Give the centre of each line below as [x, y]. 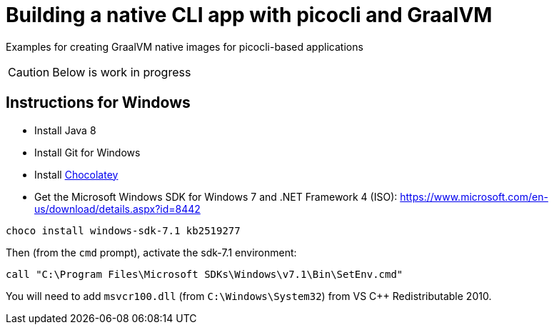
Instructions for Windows [98, 103]
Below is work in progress [122, 72]
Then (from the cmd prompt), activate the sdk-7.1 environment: [151, 252]
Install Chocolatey [76, 174]
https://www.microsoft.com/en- [474, 196]
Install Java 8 [65, 130]
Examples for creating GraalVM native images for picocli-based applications [185, 46]
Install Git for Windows [87, 152]
